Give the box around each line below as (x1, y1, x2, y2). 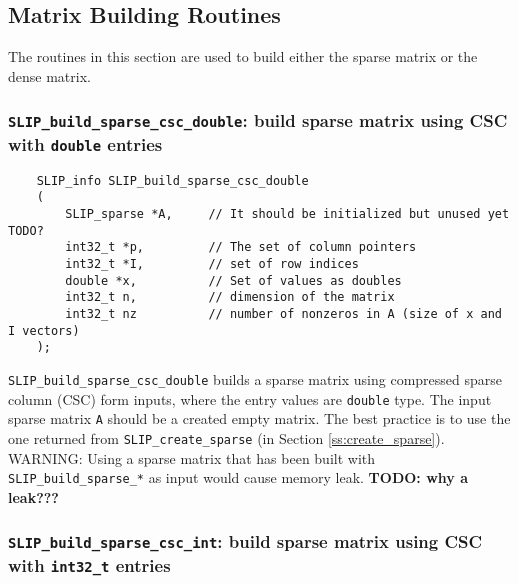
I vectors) (8, 323, 80, 338)
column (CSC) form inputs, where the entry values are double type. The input (8, 388, 492, 409)
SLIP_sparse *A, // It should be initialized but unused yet (65, 206, 510, 221)
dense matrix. (8, 65, 91, 86)
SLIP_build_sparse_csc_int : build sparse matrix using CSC (8, 529, 483, 554)
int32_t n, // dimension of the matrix (65, 290, 395, 305)
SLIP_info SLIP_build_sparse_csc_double (36, 173, 309, 188)
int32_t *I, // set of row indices (65, 256, 359, 271)
